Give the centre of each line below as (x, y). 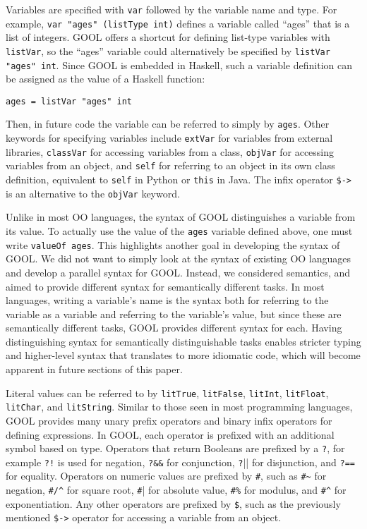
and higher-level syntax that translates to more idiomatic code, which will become (183, 355)
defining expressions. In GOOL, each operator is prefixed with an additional (170, 434)
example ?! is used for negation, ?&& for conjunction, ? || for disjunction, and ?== (180, 462)
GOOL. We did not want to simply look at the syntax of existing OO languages (179, 259)
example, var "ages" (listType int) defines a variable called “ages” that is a (178, 23)
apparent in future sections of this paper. (94, 369)
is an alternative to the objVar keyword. (93, 193)
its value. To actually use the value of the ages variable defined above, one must (179, 231)
